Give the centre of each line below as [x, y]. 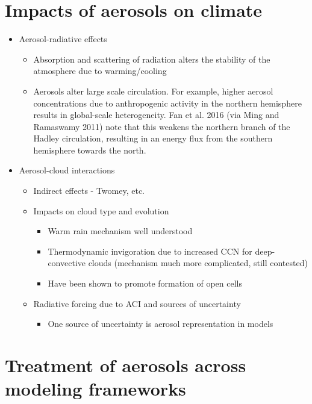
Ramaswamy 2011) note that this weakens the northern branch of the [162, 126]
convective [67, 263]
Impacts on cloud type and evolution [101, 210]
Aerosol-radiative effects [63, 39]
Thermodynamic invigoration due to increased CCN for [150, 251]
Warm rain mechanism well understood [120, 231]
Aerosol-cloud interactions [67, 170]
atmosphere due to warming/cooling [100, 71]
